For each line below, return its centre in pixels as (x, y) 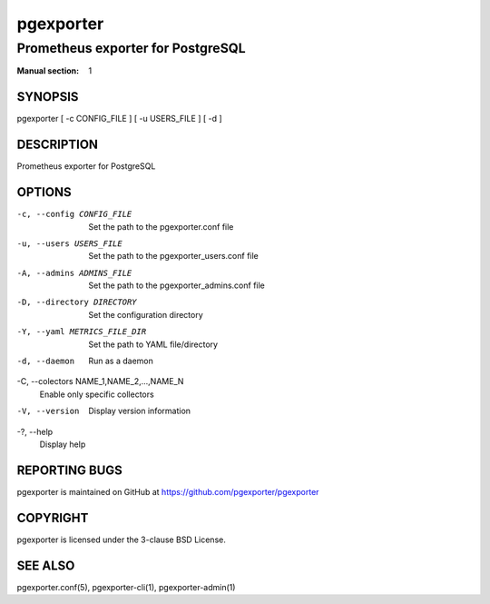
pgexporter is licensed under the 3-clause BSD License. (121, 540)
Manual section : (48, 71)
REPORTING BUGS (69, 470)
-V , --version (48, 411)
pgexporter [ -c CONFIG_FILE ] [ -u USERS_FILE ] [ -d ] (119, 119)
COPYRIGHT (53, 518)
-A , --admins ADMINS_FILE (74, 273)
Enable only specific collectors (97, 394)
